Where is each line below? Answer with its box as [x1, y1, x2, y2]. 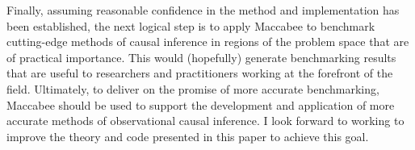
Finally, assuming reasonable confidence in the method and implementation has [6, 2, 400, 18]
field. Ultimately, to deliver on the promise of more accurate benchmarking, [6, 80, 379, 97]
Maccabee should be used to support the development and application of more [6, 96, 395, 113]
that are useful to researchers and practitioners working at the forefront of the [6, 65, 393, 81]
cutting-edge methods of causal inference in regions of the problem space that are [6, 33, 409, 50]
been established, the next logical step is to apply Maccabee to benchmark [6, 17, 375, 34]
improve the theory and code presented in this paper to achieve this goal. [6, 127, 369, 144]
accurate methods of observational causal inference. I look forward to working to [6, 112, 405, 129]
